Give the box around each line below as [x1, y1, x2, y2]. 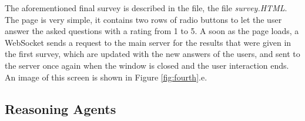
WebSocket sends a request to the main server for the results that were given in [5, 36, 291, 48]
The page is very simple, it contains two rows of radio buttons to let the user [5, 13, 282, 25]
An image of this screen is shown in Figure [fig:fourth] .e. [5, 70, 207, 83]
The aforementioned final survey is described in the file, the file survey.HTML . [5, 2, 287, 14]
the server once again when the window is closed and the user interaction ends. [5, 59, 289, 71]
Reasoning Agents [5, 99, 116, 117]
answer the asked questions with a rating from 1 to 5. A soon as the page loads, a [5, 25, 299, 37]
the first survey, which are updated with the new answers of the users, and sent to [5, 48, 300, 60]
